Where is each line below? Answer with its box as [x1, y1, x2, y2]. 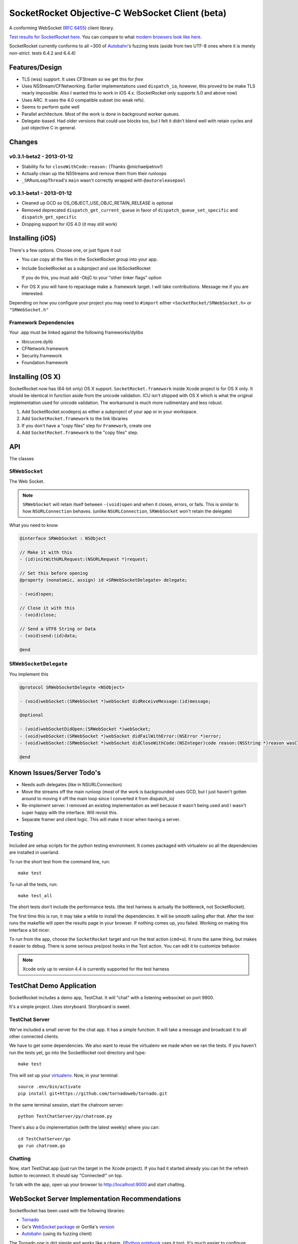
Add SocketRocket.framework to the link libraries [21, 415, 128, 421]
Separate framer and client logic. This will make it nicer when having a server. [21, 817, 181, 823]
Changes [9, 138, 38, 146]
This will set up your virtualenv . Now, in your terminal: [9, 1072, 119, 1078]
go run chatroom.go [18, 1143, 66, 1149]
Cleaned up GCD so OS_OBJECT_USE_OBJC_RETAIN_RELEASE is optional [21, 200, 173, 206]
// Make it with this [19, 549, 73, 555]
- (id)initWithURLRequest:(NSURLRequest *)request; [19, 556, 149, 562]
